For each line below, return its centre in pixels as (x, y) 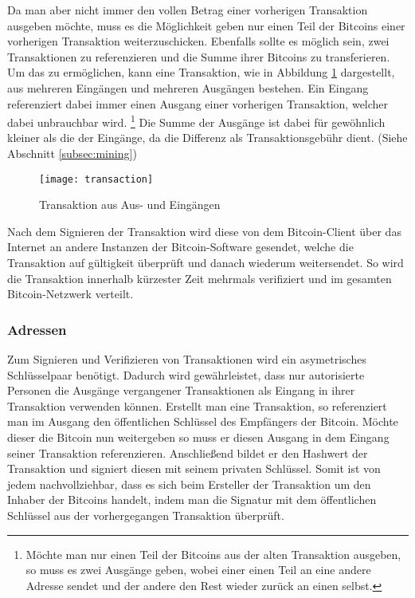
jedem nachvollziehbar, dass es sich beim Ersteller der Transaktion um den (189, 484)
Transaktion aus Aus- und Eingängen (130, 205)
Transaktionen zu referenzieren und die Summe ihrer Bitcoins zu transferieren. (199, 56)
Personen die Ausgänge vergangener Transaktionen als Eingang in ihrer (181, 390)
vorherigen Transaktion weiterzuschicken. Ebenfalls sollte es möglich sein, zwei (198, 41)
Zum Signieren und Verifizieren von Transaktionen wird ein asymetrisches (187, 359)
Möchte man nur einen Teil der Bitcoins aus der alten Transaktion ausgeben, (213, 554)
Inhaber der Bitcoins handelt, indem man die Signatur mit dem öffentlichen (192, 500)
